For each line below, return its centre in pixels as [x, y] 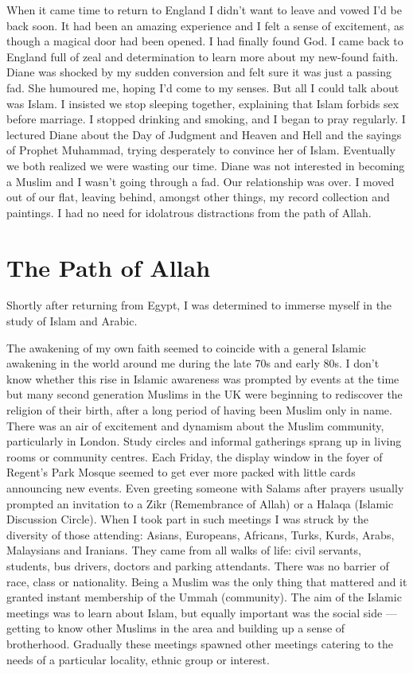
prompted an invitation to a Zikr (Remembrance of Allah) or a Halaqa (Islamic [200, 503]
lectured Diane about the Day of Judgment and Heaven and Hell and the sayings [204, 134]
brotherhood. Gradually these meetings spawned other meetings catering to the [200, 643]
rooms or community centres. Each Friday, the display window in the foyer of [195, 456]
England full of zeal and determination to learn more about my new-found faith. [203, 56]
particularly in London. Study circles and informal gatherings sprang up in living [204, 441]
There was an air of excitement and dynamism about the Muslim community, [195, 425]
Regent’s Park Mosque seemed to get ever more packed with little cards [181, 472]
